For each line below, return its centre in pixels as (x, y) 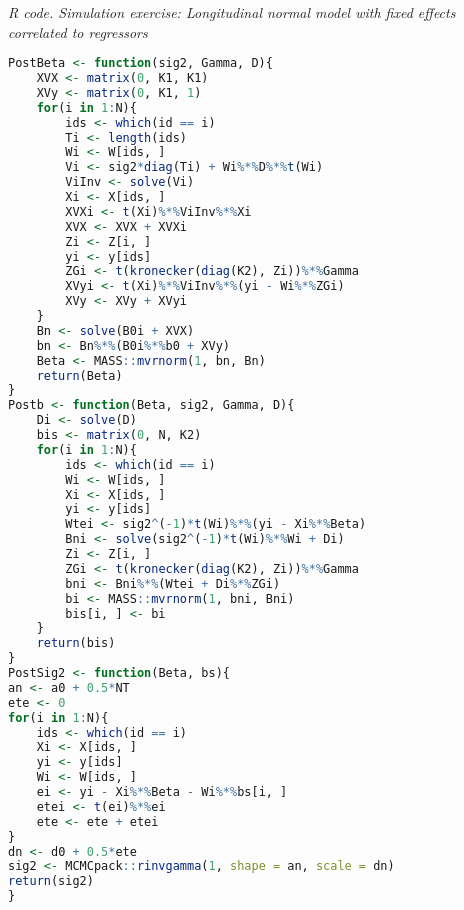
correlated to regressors (78, 31)
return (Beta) (79, 375)
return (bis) (76, 643)
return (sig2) (51, 881)
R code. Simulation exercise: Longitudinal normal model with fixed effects (232, 12)
